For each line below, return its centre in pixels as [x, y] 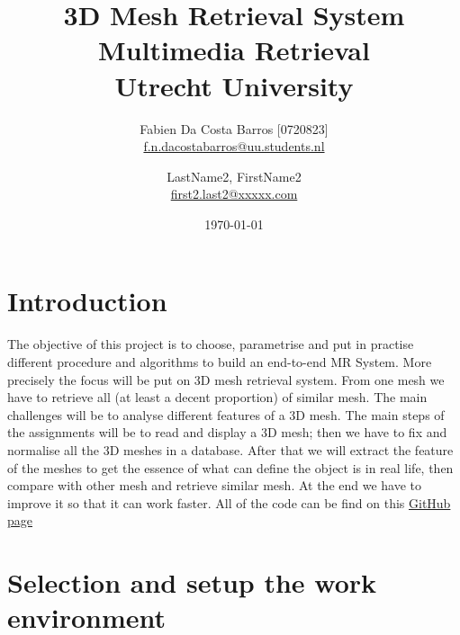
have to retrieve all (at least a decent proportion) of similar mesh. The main [217, 397]
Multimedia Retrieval [234, 50]
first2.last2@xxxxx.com [234, 194]
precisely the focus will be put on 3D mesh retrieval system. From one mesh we [226, 379]
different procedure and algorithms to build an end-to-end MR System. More [220, 362]
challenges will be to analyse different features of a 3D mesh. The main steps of [226, 414]
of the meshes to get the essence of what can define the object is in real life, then [230, 467]
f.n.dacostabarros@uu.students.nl [234, 146]
